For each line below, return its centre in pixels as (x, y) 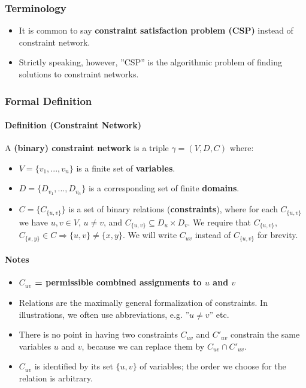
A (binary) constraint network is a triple (87, 148)
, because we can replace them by (143, 346)
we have (33, 222)
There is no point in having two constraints (98, 334)
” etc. (219, 314)
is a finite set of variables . (126, 168)
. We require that (219, 222)
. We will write (150, 235)
